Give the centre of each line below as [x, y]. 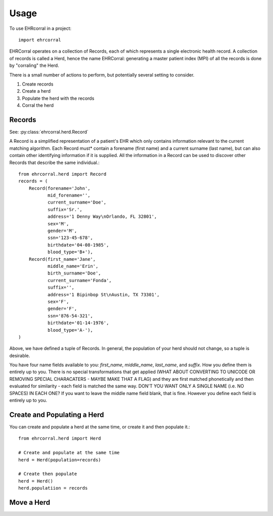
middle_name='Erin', [73, 266]
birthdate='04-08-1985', [78, 245]
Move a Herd [30, 502]
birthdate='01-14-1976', [78, 323]
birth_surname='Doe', [74, 273]
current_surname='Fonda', [80, 280]
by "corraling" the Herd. [34, 65]
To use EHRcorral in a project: [40, 28]
